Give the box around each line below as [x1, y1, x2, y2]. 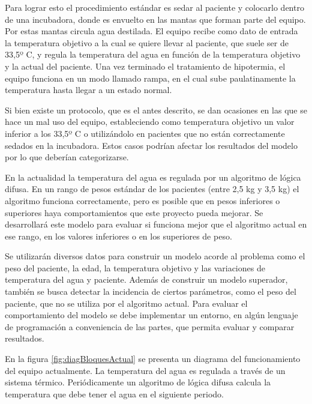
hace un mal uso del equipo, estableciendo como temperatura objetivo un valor [5, 115, 295, 128]
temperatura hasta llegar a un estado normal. [5, 83, 172, 96]
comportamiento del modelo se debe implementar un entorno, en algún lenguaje [5, 309, 298, 321]
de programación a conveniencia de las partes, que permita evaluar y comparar [5, 320, 295, 333]
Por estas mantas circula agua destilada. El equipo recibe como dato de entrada [5, 25, 298, 37]
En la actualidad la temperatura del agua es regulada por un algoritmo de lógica [5, 170, 301, 183]
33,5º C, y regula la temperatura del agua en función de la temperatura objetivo [5, 48, 301, 61]
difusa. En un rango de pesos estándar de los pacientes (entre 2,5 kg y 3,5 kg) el [5, 182, 299, 195]
